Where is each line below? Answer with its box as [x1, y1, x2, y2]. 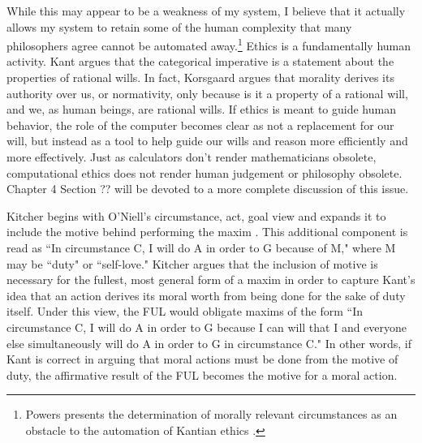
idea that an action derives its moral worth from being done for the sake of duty [6, 286, 406, 303]
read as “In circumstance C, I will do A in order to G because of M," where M [6, 239, 396, 256]
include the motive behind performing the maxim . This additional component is [6, 223, 408, 240]
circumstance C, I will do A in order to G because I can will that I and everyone [6, 318, 407, 335]
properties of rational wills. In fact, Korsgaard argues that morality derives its [6, 69, 394, 86]
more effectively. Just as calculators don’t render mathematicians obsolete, [6, 148, 377, 165]
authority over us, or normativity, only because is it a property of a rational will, [6, 84, 408, 101]
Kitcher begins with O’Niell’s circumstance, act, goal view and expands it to [6, 207, 386, 224]
